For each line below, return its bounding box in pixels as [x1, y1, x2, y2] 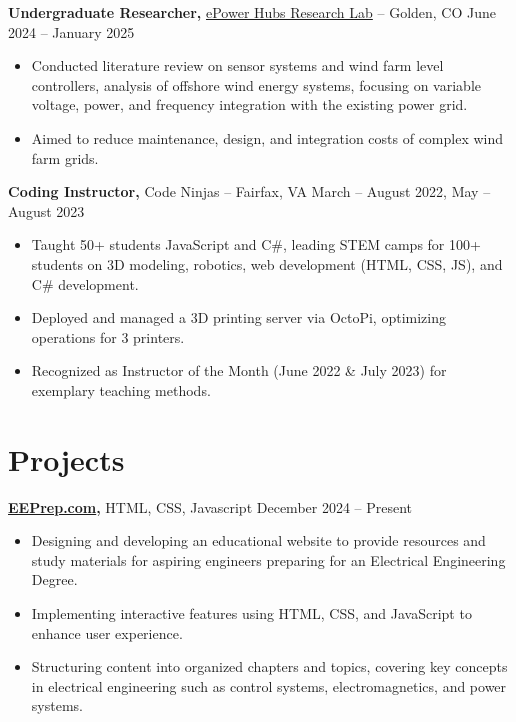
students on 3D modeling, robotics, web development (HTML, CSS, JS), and [31, 253, 503, 274]
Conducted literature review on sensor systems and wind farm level [31, 55, 444, 76]
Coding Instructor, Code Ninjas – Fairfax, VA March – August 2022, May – [8, 181, 491, 202]
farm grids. [31, 147, 99, 168]
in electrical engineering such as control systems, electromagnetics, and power [31, 675, 507, 696]
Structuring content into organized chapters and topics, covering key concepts [31, 656, 508, 677]
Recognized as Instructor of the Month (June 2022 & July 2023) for [31, 360, 447, 381]
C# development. [31, 273, 139, 294]
